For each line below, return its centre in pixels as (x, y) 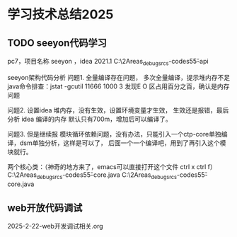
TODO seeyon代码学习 (57, 43)
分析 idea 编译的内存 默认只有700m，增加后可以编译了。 (89, 119)
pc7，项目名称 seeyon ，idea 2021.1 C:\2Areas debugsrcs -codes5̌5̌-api (108, 62)
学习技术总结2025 (60, 15)
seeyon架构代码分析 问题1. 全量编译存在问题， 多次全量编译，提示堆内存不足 (119, 77)
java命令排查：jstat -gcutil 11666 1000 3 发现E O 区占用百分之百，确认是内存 (118, 86)
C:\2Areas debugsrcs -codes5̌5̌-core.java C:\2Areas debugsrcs (92, 175)
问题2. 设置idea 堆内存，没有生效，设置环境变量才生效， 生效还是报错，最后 (118, 110)
